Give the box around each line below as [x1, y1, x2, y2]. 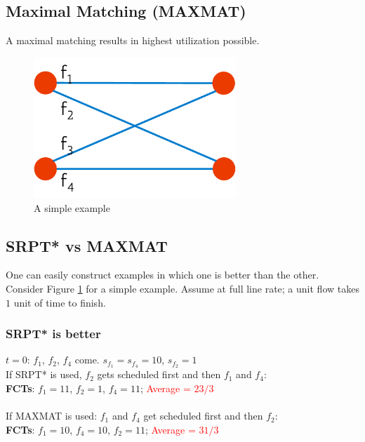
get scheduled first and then [143, 408, 263, 423]
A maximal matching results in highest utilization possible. [6, 33, 260, 48]
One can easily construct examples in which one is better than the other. [6, 267, 319, 282]
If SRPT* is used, [6, 367, 82, 382]
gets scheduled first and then [97, 367, 221, 382]
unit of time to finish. [13, 295, 106, 309]
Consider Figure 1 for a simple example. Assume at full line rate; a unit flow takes [6, 281, 359, 296]
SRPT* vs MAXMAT [6, 234, 168, 256]
